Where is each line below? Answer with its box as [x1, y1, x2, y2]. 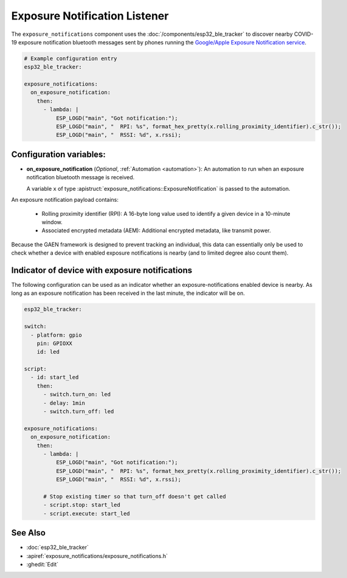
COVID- [294, 30, 314, 38]
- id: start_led [30, 374, 79, 381]
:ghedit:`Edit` [26, 561, 59, 568]
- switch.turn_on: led [43, 391, 111, 398]
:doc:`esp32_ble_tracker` [26, 544, 89, 551]
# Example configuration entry [24, 55, 118, 62]
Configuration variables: [11, 149, 106, 159]
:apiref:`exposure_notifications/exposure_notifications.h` [26, 552, 168, 559]
